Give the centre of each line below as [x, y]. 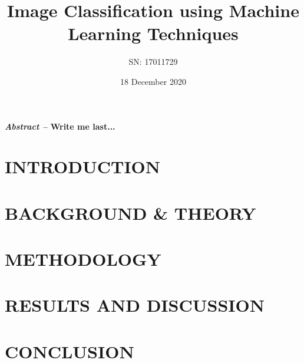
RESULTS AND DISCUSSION [135, 305]
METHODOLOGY [83, 259]
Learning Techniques [153, 33]
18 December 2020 [153, 81]
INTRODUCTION [83, 166]
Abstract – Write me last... [60, 126]
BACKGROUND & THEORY [130, 212]
